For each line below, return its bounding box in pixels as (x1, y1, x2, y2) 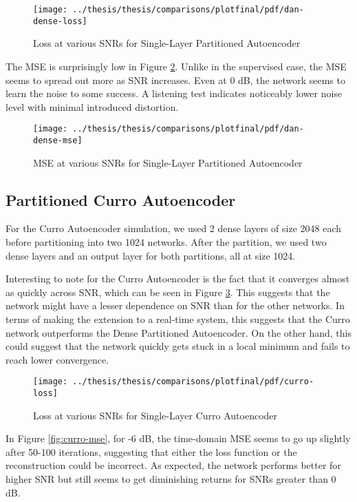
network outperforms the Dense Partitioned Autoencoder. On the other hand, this (6, 325, 351, 339)
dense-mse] (33, 135, 83, 145)
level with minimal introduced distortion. (6, 99, 179, 114)
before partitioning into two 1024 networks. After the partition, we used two (6, 234, 327, 249)
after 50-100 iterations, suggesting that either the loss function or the (6, 444, 297, 459)
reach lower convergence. (6, 352, 109, 366)
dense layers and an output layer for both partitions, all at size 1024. (6, 248, 296, 262)
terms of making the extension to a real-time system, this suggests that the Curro (6, 311, 350, 326)
